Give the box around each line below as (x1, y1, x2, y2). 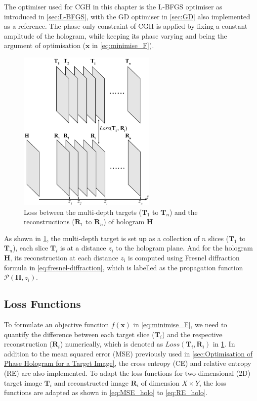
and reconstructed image (54, 377, 129, 388)
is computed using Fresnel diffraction (128, 252, 240, 262)
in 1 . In (213, 339, 235, 349)
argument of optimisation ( (4, 40, 86, 50)
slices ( (208, 233, 229, 243)
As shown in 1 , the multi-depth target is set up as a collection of (4, 233, 200, 243)
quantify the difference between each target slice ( (4, 329, 155, 339)
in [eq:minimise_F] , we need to (133, 319, 227, 329)
